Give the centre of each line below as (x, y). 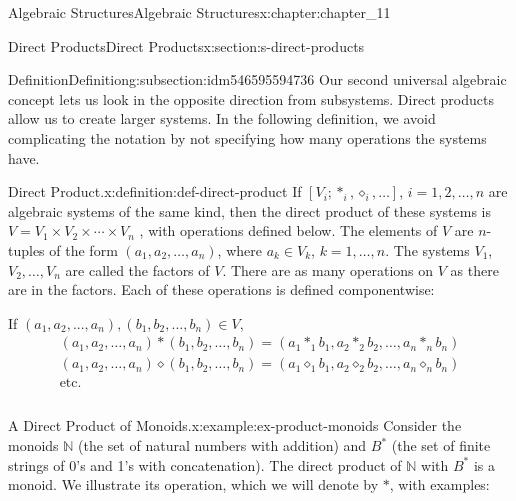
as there (474, 269)
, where (239, 249)
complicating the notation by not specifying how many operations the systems (247, 137)
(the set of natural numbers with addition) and (222, 445)
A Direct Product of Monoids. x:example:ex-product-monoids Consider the (235, 425)
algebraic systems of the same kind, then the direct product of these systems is (249, 210)
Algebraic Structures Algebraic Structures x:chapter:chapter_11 (199, 12)
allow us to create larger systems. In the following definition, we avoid (222, 118)
